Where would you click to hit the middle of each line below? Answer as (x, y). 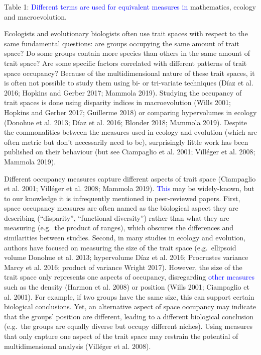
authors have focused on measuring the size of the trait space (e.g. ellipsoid (120, 247)
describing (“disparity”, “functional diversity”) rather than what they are (117, 217)
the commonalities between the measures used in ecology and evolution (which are (130, 132)
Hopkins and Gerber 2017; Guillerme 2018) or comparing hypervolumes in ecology (130, 112)
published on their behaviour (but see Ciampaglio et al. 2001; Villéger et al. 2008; (130, 152)
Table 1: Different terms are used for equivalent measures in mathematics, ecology (130, 7)
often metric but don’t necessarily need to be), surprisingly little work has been (126, 142)
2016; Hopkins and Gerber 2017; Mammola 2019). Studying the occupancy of (123, 92)
